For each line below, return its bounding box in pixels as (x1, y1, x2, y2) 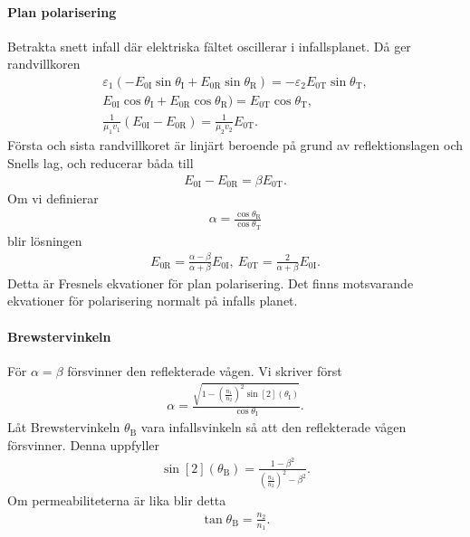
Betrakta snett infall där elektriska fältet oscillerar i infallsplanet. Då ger (7, 36, 411, 55)
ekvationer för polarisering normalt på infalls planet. (7, 291, 298, 310)
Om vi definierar (7, 189, 99, 208)
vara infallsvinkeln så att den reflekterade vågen (140, 418, 407, 437)
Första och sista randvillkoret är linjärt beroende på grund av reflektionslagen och (7, 136, 464, 155)
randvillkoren (7, 54, 81, 73)
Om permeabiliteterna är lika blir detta (7, 491, 226, 510)
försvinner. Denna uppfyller (7, 436, 160, 455)
